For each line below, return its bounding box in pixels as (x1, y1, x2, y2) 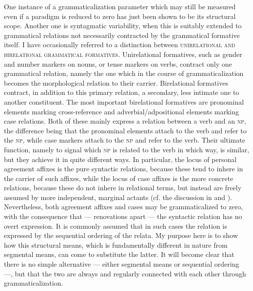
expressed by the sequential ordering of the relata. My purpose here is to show (4, 230, 238, 240)
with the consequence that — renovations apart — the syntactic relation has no (4, 211, 242, 221)
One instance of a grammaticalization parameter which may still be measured (4, 1, 236, 11)
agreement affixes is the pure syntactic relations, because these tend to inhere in (4, 164, 243, 174)
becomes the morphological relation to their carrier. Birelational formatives (4, 77, 228, 88)
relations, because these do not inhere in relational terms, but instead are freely (4, 182, 242, 193)
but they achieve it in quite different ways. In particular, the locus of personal (4, 154, 237, 164)
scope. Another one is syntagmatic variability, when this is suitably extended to (4, 20, 242, 31)
